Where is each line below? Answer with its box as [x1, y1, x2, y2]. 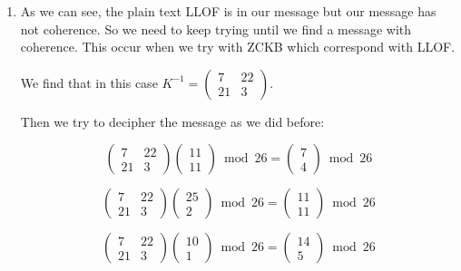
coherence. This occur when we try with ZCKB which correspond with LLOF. [20, 37, 456, 56]
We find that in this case [20, 73, 158, 92]
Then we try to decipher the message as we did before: [20, 111, 325, 131]
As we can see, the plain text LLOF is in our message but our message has [20, 2, 436, 20]
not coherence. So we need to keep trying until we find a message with [20, 19, 412, 38]
